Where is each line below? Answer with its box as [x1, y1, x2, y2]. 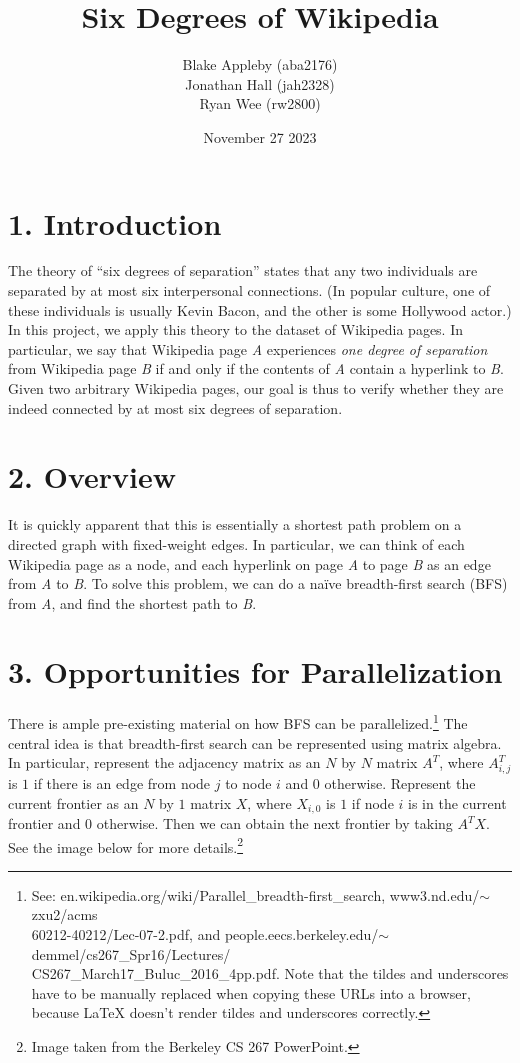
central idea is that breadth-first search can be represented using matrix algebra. [8, 732, 502, 753]
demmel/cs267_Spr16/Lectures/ [31, 943, 231, 964]
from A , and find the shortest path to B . [8, 592, 257, 613]
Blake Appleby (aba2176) [182, 54, 338, 75]
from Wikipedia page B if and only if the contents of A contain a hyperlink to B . [8, 358, 504, 379]
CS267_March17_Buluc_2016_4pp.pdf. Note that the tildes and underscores [31, 963, 509, 984]
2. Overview [8, 456, 177, 497]
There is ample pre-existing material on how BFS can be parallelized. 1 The [8, 710, 468, 734]
